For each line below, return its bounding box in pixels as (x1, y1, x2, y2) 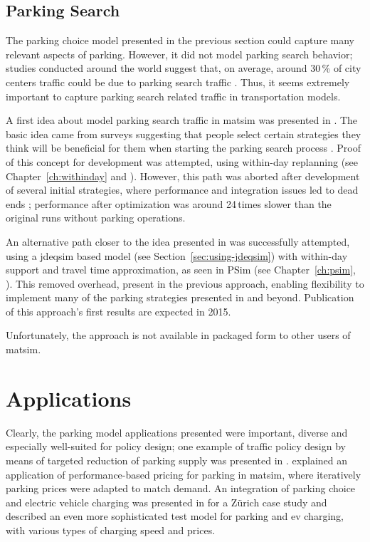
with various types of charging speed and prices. (6, 522, 216, 537)
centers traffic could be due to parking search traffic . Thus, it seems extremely (6, 74, 350, 89)
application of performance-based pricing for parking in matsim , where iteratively (6, 467, 361, 481)
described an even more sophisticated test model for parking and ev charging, (6, 509, 344, 523)
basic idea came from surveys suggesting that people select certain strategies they (6, 126, 361, 141)
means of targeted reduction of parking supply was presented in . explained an (6, 452, 347, 467)
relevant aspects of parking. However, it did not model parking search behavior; (6, 46, 353, 61)
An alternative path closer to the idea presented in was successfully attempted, (6, 234, 350, 249)
